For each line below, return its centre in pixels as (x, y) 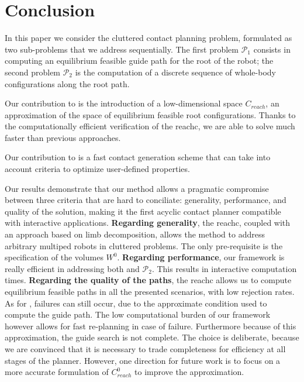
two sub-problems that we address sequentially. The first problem (122, 49)
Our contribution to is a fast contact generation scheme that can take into (138, 157)
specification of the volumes (54, 257)
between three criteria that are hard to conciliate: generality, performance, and (146, 200)
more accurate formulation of (57, 372)
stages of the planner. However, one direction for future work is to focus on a (143, 360)
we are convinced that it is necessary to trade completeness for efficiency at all (145, 348)
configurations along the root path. (67, 83)
